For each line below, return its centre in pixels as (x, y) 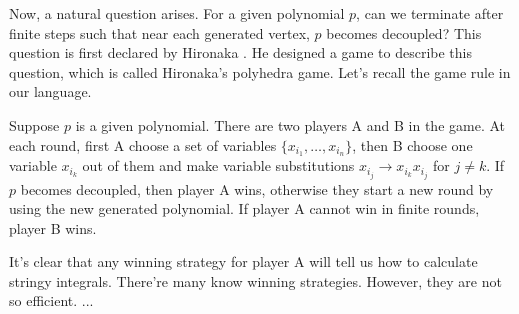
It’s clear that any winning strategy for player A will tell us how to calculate (243, 261)
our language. (50, 91)
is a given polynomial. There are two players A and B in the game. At (290, 124)
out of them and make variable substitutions (218, 165)
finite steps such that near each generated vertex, (159, 32)
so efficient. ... (51, 300)
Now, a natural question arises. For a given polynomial (177, 13)
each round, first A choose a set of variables (143, 144)
